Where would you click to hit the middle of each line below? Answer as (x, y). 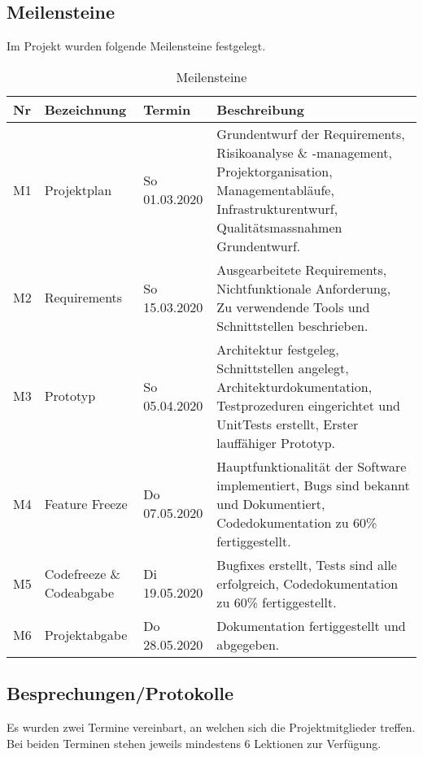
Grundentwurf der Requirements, (311, 133)
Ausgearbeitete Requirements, (302, 269)
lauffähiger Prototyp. (276, 442)
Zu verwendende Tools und (293, 307)
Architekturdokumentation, (294, 386)
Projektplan (78, 189)
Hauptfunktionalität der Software (312, 466)
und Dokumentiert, (271, 503)
